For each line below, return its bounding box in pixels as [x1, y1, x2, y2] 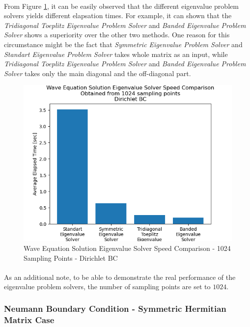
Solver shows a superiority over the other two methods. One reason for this [4, 29, 230, 40]
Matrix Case [4, 313, 55, 326]
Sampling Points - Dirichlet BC [24, 252, 118, 263]
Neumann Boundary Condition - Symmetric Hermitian [4, 302, 226, 314]
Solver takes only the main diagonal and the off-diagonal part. [4, 68, 191, 78]
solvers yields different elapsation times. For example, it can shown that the [4, 10, 232, 21]
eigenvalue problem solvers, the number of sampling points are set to [4, 281, 211, 292]
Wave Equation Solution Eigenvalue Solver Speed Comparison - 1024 [24, 243, 231, 253]
